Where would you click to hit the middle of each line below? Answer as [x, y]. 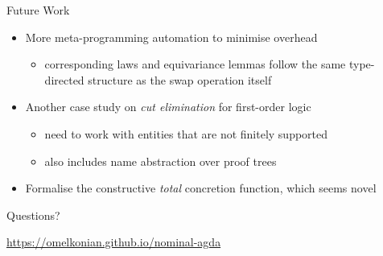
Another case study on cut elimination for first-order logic [168, 107]
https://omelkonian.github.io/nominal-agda [114, 242]
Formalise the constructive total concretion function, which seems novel [201, 188]
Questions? [33, 215]
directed [64, 79]
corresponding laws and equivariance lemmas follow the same [195, 64]
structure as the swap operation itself [180, 79]
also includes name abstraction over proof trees [161, 161]
